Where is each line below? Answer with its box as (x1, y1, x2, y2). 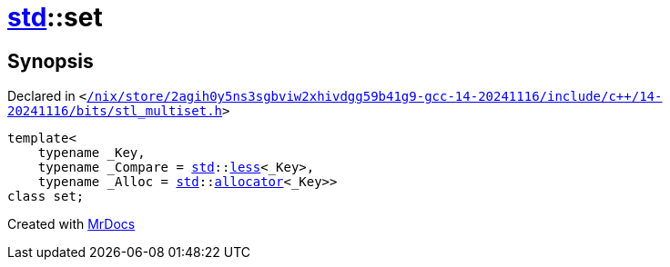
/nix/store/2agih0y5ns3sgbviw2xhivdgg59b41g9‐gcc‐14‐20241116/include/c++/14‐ (86, 89, 663, 104)
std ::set (7, 2, 103, 33)
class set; (7, 189, 85, 204)
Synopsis (7, 49, 94, 73)
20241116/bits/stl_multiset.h (7, 104, 223, 119)
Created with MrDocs (7, 216, 136, 232)
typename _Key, (37, 145, 146, 161)
